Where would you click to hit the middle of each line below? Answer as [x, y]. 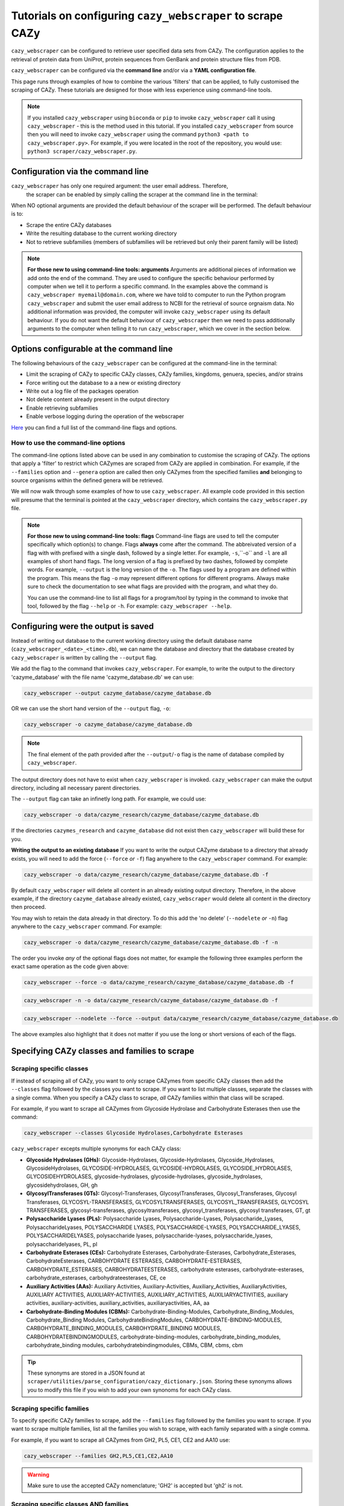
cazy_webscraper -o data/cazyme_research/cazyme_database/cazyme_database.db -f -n [151, 942]
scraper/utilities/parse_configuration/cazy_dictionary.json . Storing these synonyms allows [160, 1381]
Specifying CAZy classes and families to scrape [103, 1051]
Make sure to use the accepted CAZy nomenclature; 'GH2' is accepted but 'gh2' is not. [135, 1486]
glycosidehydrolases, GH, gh [62, 1185]
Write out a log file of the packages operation [82, 391]
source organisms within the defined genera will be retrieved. [87, 480]
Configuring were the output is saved [83, 626]
